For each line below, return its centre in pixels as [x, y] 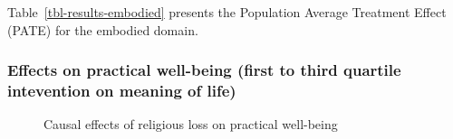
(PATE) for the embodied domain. [103, 29]
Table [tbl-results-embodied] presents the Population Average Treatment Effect [227, 12]
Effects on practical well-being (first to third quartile [204, 70]
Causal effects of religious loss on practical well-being [191, 124]
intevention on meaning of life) [122, 91]
